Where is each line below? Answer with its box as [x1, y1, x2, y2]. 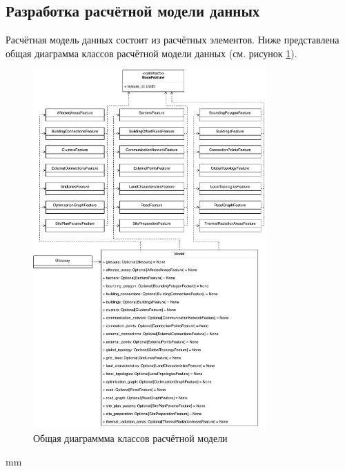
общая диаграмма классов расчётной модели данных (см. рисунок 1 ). [6, 46, 297, 60]
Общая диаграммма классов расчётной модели [33, 430, 228, 445]
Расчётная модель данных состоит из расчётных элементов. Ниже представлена [6, 32, 339, 47]
